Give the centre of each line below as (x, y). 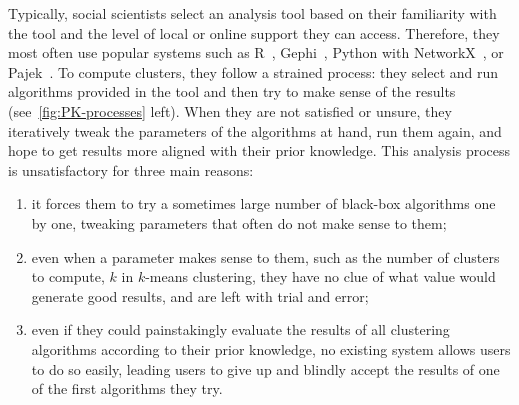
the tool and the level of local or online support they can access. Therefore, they (254, 32)
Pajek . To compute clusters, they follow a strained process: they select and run (253, 71)
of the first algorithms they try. (127, 388)
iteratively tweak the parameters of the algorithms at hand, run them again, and (255, 130)
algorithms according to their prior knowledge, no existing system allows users (271, 348)
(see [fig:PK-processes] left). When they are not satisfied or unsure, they (230, 110)
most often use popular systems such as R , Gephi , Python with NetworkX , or (256, 52)
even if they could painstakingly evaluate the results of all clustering (240, 329)
